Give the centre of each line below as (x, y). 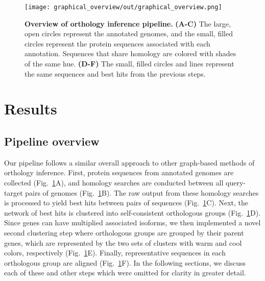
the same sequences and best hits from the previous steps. (115, 73)
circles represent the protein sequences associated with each (117, 43)
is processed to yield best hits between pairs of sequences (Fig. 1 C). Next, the (126, 203)
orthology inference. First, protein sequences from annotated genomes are (119, 172)
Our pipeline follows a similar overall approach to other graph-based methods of (129, 162)
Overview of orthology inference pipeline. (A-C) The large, (128, 23)
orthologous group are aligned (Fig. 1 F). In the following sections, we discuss (125, 262)
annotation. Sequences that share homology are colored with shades (130, 53)
